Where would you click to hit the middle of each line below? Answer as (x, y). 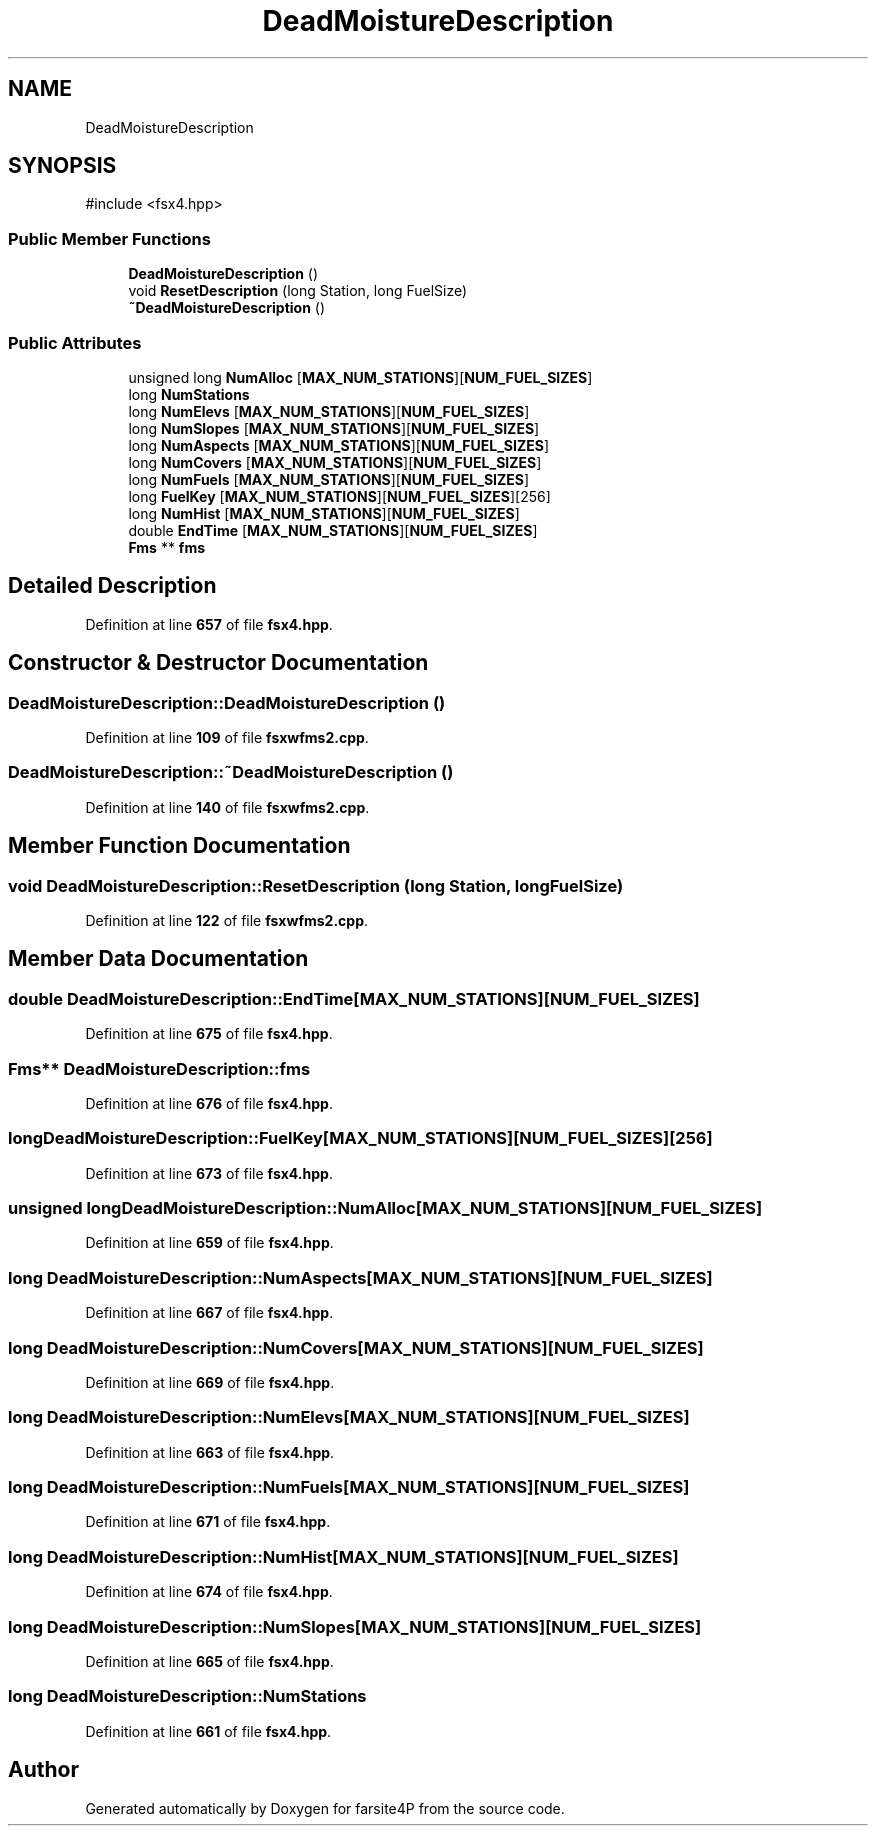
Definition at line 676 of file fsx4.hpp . (209, 1103)
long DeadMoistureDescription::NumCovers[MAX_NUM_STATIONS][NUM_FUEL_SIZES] (356, 1347)
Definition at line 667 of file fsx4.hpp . (209, 1313)
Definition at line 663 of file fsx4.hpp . (210, 1452)
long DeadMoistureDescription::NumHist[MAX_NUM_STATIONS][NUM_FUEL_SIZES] (343, 1556)
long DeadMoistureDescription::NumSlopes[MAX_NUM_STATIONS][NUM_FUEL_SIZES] (355, 1626)
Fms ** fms (167, 547)
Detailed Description (112, 586)
